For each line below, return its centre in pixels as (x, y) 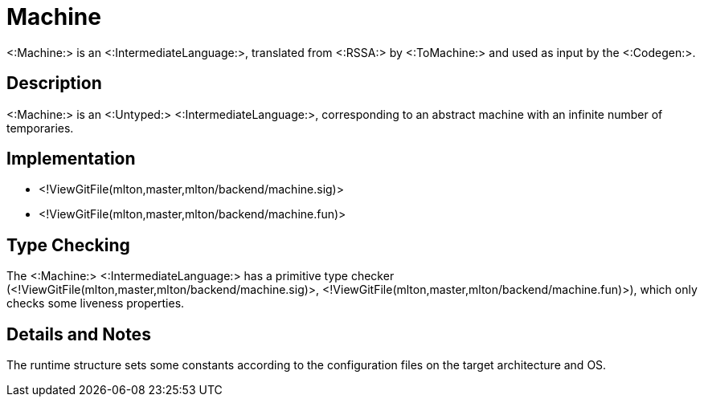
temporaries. (40, 128)
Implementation (71, 159)
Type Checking (68, 245)
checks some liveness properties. (96, 303)
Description (54, 83)
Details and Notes (79, 334)
